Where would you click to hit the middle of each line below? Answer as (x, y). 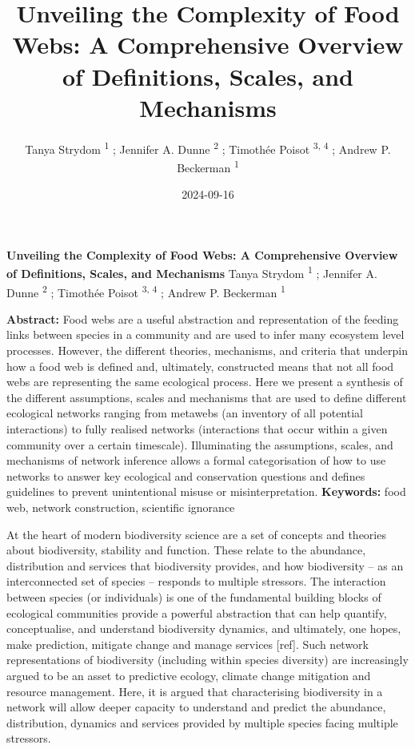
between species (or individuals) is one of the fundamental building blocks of (194, 596)
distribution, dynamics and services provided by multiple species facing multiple (202, 722)
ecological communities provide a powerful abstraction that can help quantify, (197, 612)
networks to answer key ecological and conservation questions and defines (186, 475)
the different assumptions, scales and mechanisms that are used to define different (207, 397)
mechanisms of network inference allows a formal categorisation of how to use (196, 460)
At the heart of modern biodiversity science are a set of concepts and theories (196, 534)
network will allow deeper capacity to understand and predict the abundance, (196, 707)
